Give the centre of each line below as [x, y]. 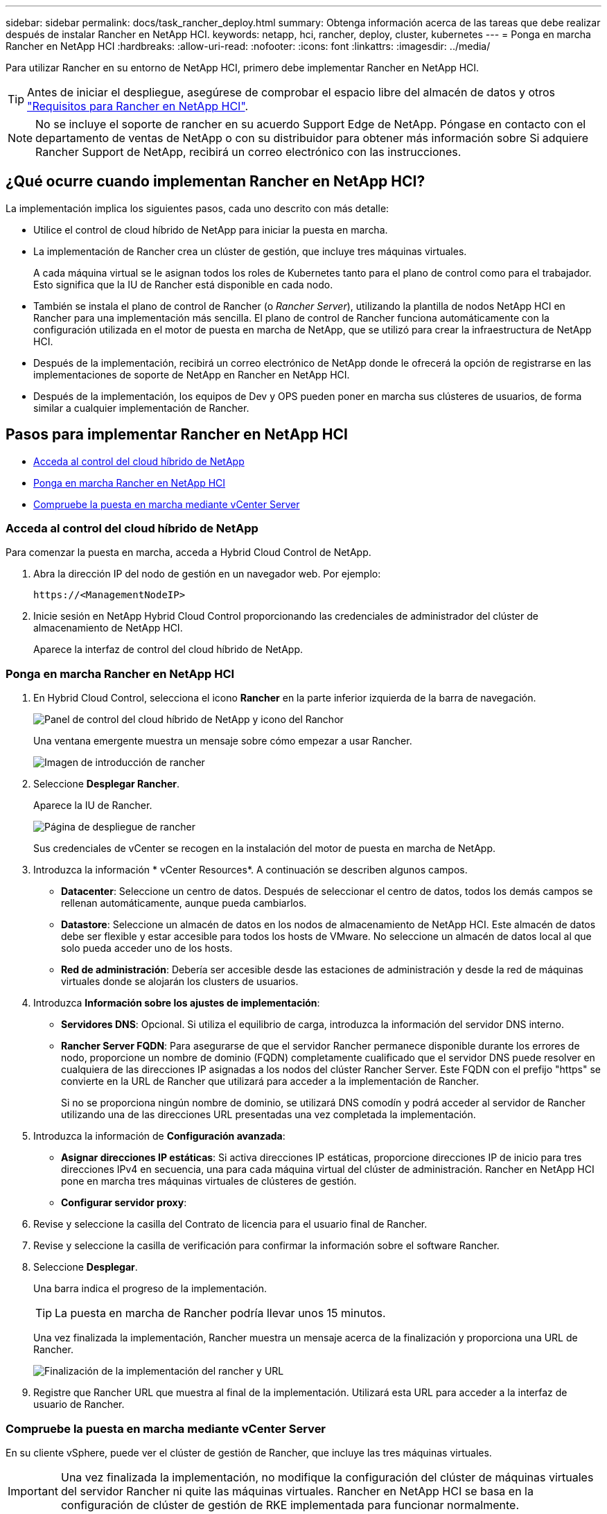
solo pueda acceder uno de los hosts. [147, 948]
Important [33, 1491]
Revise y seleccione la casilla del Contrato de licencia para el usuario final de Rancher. [230, 1224]
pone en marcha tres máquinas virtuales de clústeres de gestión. [209, 1181]
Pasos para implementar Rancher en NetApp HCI [177, 435]
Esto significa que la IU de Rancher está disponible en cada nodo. [183, 284]
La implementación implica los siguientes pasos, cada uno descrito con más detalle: [197, 208]
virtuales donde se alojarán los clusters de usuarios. [180, 982]
